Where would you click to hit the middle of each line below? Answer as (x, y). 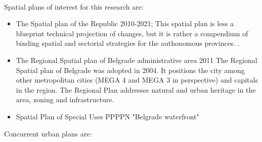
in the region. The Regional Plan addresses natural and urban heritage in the (136, 89)
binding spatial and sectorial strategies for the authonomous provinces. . (128, 43)
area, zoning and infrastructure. (65, 99)
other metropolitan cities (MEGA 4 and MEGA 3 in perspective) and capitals (137, 80)
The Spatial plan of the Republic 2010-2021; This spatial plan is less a (125, 23)
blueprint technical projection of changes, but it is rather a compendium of (132, 33)
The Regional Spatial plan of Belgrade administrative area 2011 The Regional (137, 60)
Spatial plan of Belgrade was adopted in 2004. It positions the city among (130, 70)
